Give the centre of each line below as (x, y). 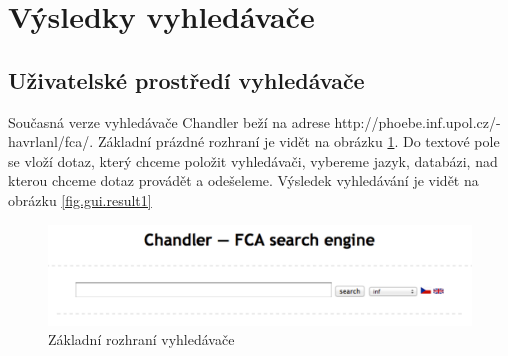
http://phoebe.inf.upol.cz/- (417, 121)
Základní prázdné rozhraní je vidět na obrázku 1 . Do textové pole (298, 141)
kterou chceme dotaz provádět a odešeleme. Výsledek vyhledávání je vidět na (243, 180)
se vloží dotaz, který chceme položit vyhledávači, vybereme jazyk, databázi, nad (253, 160)
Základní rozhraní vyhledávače (141, 339)
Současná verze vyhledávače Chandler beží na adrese (169, 121)
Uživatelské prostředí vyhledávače (186, 79)
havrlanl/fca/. (51, 141)
